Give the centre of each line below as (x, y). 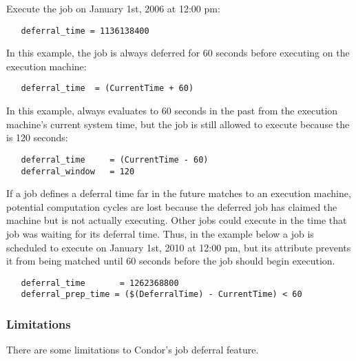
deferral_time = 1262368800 (100, 283)
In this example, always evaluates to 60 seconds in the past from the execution (172, 111)
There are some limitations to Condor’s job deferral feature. (133, 350)
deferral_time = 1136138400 (85, 31)
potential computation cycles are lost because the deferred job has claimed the (172, 206)
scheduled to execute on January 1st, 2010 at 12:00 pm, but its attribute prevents (179, 247)
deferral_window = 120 (78, 171)
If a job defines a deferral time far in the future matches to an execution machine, (179, 193)
